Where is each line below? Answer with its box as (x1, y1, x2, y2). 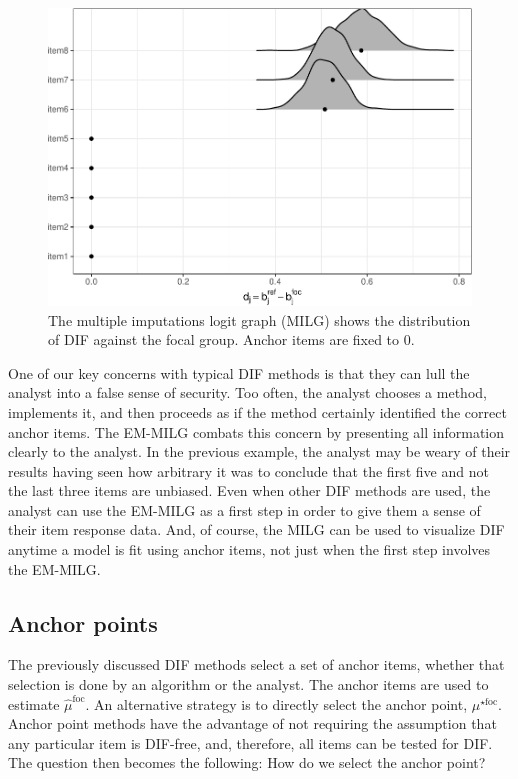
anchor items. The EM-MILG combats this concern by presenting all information (8, 421, 505, 442)
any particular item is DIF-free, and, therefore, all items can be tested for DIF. (8, 732, 493, 753)
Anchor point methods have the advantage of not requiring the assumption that (8, 713, 497, 734)
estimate (8, 693, 60, 714)
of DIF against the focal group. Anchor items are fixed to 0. (48, 329, 415, 350)
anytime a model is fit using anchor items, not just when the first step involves (8, 539, 491, 560)
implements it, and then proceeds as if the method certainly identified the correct (8, 401, 507, 422)
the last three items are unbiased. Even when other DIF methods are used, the (8, 480, 491, 501)
